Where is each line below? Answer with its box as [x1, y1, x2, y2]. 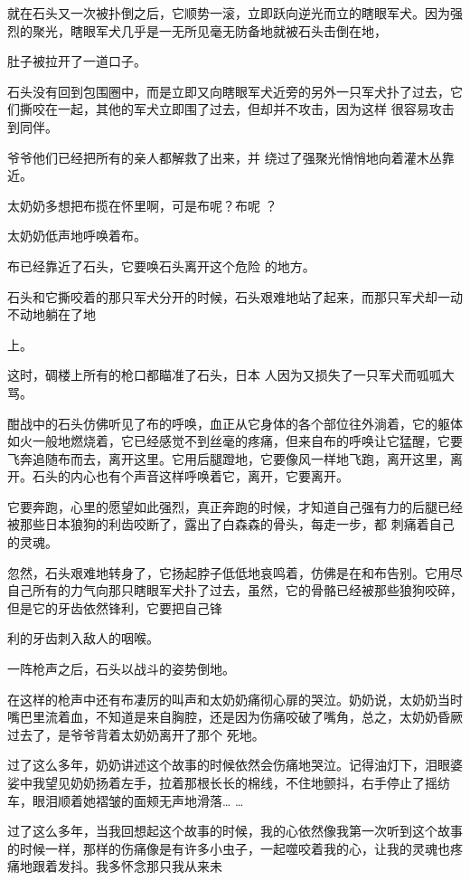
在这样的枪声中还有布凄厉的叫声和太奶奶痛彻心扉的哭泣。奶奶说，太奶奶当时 [7, 689, 463, 708]
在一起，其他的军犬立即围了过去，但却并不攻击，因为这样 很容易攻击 [44, 99, 455, 118]
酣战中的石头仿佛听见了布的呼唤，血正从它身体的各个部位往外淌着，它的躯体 [7, 413, 463, 432]
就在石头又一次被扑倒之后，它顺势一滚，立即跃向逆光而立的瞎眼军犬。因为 [7, 4, 450, 22]
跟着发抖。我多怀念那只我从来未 [32, 857, 222, 876]
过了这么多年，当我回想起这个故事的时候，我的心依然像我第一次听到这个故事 [7, 821, 463, 840]
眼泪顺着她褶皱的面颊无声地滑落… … [32, 791, 244, 810]
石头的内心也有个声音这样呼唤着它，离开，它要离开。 [32, 467, 349, 486]
